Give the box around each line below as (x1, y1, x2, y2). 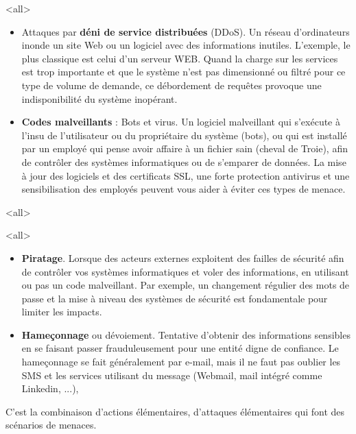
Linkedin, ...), (21, 381, 79, 396)
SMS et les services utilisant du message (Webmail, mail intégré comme (21, 367, 322, 382)
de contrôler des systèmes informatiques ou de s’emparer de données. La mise (21, 154, 346, 169)
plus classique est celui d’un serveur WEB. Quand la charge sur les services (21, 51, 338, 65)
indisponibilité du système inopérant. (21, 91, 178, 106)
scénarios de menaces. (5, 418, 97, 432)
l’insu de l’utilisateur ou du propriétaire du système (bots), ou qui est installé (21, 128, 347, 142)
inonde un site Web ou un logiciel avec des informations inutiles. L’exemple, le (21, 38, 351, 52)
